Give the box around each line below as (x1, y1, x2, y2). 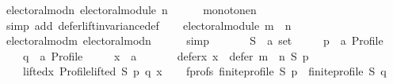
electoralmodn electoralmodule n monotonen (6, 2, 257, 17)
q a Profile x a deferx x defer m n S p (22, 47, 309, 64)
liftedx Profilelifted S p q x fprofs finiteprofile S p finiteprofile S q (22, 63, 387, 79)
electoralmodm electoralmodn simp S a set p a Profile (6, 32, 383, 49)
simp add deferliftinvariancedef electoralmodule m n (6, 16, 292, 33)
